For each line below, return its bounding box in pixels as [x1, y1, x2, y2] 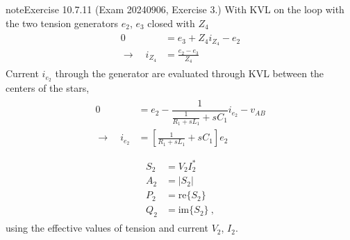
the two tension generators [6, 15, 118, 30]
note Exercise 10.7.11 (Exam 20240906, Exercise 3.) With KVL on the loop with [6, 2, 344, 16]
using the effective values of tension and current [6, 221, 208, 235]
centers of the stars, [6, 80, 90, 95]
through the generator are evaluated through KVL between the [55, 66, 324, 81]
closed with [147, 15, 195, 30]
